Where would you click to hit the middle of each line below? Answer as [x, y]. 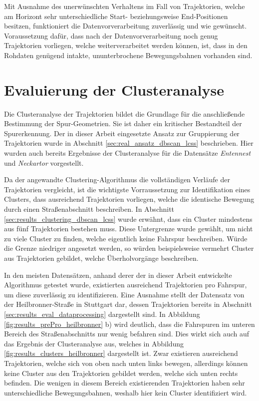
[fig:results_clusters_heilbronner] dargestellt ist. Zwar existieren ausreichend [121, 353]
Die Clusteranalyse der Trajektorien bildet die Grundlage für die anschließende [125, 113]
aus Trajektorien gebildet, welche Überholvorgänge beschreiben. [101, 258]
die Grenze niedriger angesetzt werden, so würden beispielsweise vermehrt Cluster [129, 248]
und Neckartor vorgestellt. [44, 162]
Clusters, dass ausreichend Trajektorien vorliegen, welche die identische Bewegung [129, 199]
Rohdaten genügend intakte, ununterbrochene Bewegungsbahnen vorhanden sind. [128, 55]
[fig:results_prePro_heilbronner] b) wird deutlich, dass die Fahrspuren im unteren [129, 324]
